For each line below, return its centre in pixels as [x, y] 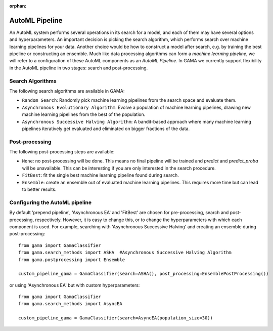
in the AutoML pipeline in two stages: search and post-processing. [79, 68]
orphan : [18, 6]
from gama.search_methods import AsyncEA [70, 304]
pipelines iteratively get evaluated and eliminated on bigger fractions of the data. [106, 129]
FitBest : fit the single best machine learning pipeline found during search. [100, 175]
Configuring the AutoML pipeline [51, 202]
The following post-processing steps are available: [62, 152]
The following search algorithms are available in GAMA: [67, 91]
